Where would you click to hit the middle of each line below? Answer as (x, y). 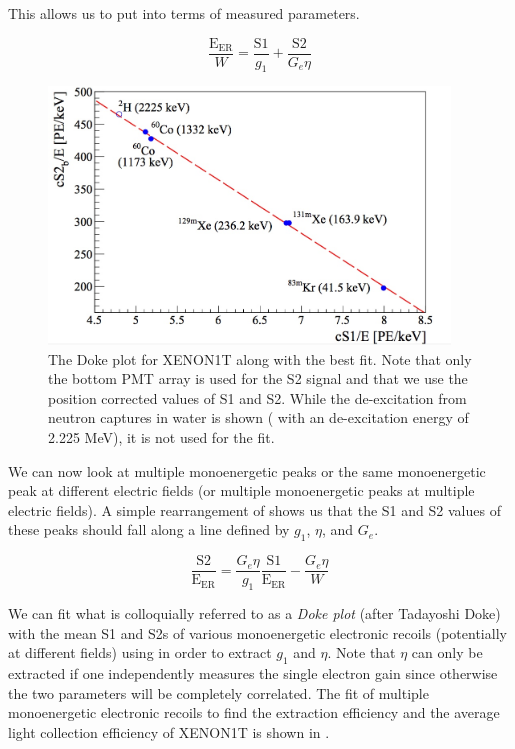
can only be (447, 652)
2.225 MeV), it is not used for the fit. (161, 437)
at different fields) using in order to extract (140, 652)
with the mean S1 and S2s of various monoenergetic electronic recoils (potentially (257, 632)
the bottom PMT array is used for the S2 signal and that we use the (258, 378)
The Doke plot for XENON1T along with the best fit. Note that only (260, 358)
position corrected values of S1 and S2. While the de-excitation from (257, 397)
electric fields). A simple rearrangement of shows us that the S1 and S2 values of (254, 509)
